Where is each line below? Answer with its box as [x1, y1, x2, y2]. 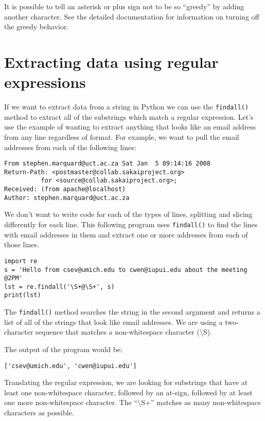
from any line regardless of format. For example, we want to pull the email [4, 131, 239, 142]
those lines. [4, 239, 39, 250]
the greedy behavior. [4, 21, 69, 32]
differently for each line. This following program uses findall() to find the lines [4, 219, 258, 229]
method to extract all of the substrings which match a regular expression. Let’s [4, 111, 254, 122]
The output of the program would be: [4, 343, 122, 354]
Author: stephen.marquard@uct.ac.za [4, 194, 130, 202]
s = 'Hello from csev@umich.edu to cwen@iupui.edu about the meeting [4, 266, 248, 273]
